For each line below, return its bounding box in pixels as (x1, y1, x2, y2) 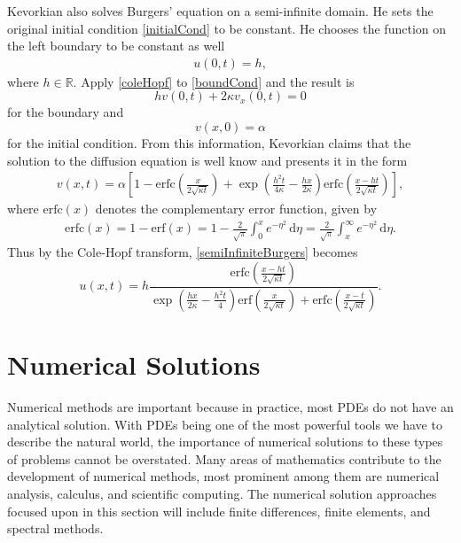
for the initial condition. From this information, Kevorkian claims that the (7, 134, 411, 151)
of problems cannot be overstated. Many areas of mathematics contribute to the (7, 449, 441, 468)
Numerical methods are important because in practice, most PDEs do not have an (7, 398, 454, 416)
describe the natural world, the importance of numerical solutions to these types (7, 432, 443, 451)
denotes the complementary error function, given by (95, 199, 378, 218)
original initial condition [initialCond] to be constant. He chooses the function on (7, 19, 447, 37)
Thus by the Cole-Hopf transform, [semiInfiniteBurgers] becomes (7, 243, 358, 261)
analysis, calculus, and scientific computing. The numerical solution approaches (7, 484, 437, 502)
